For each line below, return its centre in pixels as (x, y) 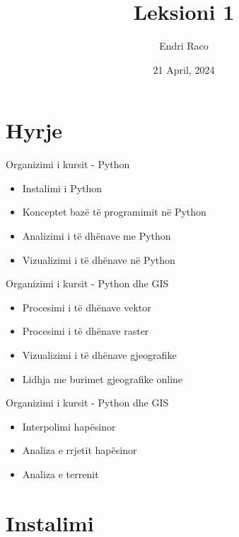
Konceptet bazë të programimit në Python (114, 212)
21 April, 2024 (184, 69)
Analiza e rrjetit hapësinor (80, 450)
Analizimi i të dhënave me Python (97, 236)
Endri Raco (184, 46)
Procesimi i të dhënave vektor (87, 307)
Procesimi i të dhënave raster (86, 331)
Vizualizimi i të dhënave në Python (99, 259)
